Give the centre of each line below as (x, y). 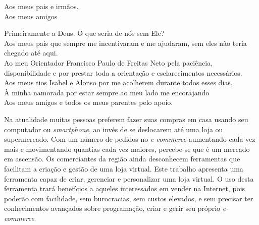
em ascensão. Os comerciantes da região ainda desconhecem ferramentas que (122, 159)
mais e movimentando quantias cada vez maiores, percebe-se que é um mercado (127, 149)
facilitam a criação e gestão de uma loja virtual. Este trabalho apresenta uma (124, 168)
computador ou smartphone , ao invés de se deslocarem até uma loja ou (114, 129)
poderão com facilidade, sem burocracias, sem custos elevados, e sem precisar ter (129, 198)
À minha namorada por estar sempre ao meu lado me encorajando (107, 92)
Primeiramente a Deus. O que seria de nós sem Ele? (84, 33)
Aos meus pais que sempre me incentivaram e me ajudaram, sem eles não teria (125, 43)
